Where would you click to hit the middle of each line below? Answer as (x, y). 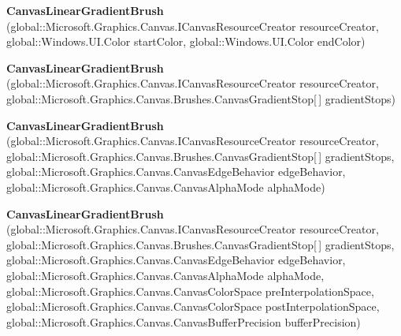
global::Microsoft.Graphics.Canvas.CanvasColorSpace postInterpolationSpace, (193, 306)
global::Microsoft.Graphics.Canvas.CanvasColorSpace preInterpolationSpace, (190, 291)
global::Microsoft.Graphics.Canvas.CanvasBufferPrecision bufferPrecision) (184, 321)
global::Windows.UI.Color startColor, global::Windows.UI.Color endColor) (186, 41)
